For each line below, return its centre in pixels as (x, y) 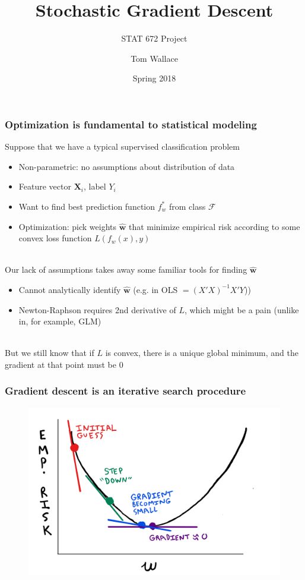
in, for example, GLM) (60, 321)
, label (95, 186)
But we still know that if (50, 353)
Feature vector (45, 186)
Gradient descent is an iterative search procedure (126, 391)
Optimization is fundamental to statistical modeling (131, 124)
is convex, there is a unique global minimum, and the (202, 353)
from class (188, 206)
